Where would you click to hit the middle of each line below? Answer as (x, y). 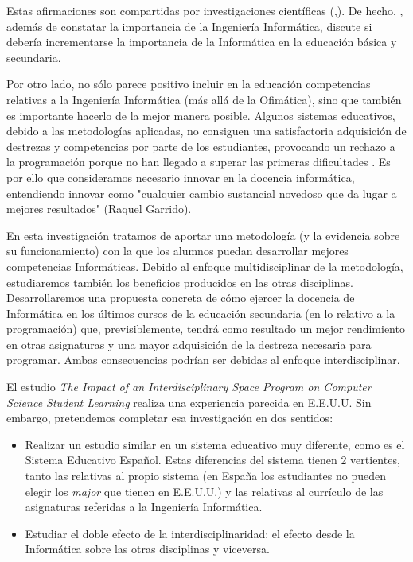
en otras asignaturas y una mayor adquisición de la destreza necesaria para (189, 344)
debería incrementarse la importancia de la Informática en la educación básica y (202, 42)
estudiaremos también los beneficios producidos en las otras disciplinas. (180, 282)
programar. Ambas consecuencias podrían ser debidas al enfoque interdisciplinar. (203, 360)
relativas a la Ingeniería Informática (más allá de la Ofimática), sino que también (204, 99)
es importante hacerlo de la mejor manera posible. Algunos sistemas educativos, (201, 115)
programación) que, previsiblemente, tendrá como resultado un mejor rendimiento (206, 329)
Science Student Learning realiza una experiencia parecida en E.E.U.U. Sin (189, 402)
